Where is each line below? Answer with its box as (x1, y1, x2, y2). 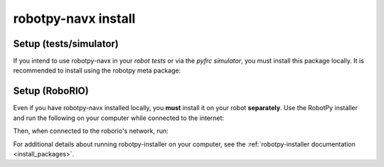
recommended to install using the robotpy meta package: (13, 66, 181, 75)
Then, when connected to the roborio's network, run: (13, 126, 169, 135)
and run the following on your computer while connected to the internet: (13, 114, 224, 122)
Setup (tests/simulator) (13, 38, 119, 50)
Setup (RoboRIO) (13, 85, 89, 97)
